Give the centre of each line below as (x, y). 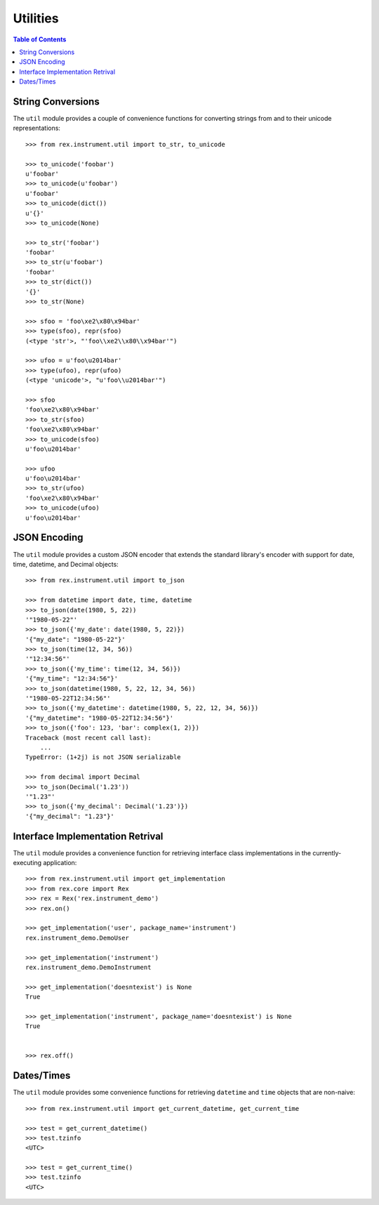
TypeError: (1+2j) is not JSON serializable (104, 757)
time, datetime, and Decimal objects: (66, 564)
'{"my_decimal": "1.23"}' (70, 816)
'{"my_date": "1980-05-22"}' (75, 639)
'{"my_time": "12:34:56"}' (72, 679)
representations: (37, 128)
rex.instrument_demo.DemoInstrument (88, 967)
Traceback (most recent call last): (88, 738)
